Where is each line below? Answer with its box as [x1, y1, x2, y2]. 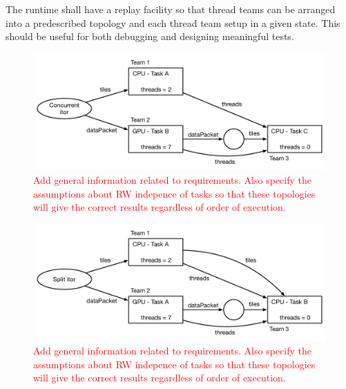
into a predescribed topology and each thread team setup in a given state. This [6, 15, 340, 30]
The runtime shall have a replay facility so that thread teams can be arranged [6, 2, 336, 16]
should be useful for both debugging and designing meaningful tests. [6, 29, 294, 44]
